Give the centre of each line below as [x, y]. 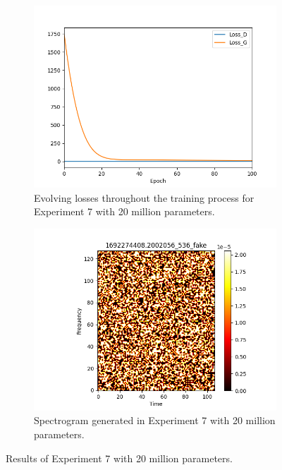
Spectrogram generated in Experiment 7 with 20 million [155, 420]
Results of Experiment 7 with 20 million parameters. [119, 458]
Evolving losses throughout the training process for [144, 197]
